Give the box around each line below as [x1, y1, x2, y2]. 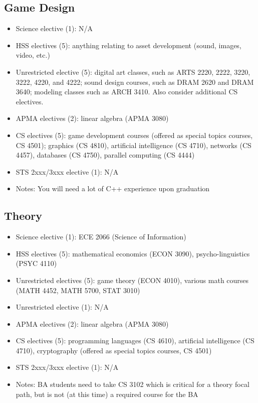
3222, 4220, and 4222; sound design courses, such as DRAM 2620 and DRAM [16, 76, 254, 87]
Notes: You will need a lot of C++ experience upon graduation [16, 183, 210, 194]
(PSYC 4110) [16, 258, 57, 268]
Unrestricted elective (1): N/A [16, 302, 109, 312]
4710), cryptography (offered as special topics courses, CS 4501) [16, 345, 212, 355]
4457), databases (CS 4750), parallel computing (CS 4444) [16, 150, 195, 160]
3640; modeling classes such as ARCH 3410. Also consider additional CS [16, 86, 238, 97]
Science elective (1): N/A [16, 23, 93, 34]
